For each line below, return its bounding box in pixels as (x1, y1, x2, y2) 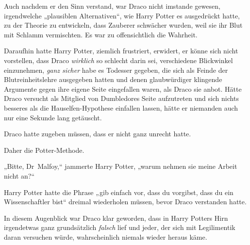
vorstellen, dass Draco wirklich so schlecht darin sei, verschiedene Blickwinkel (4, 55, 233, 65)
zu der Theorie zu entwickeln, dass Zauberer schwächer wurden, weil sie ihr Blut (4, 20, 243, 30)
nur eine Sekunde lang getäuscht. (4, 112, 102, 122)
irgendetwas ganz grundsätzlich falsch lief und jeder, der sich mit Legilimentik (4, 222, 235, 232)
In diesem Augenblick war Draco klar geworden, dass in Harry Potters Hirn (4, 212, 228, 223)
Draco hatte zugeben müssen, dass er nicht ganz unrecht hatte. (4, 129, 191, 139)
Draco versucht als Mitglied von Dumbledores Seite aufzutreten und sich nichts (4, 93, 239, 103)
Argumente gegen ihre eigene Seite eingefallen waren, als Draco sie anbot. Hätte (4, 83, 242, 94)
